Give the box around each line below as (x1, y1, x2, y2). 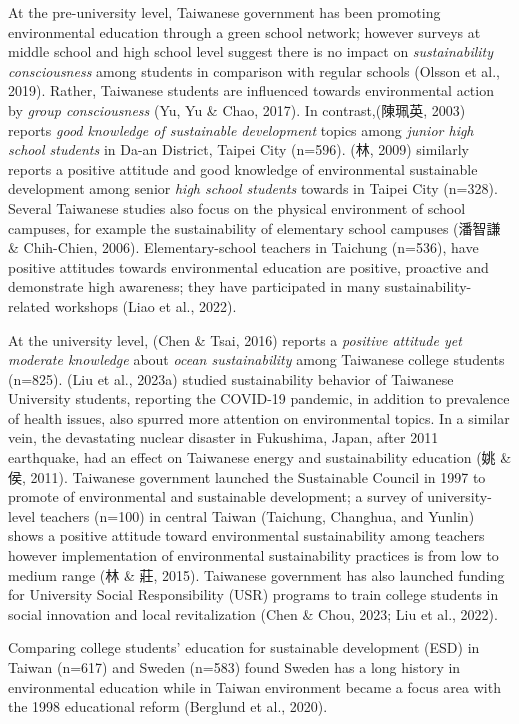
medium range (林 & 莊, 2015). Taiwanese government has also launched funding (8, 564, 505, 585)
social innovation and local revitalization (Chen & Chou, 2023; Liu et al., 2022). (8, 603, 498, 624)
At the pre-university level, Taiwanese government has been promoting (8, 2, 441, 22)
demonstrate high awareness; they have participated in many (8, 276, 381, 297)
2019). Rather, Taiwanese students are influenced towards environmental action (8, 80, 494, 101)
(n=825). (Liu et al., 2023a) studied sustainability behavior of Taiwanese (8, 368, 454, 389)
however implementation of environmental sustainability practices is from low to (8, 545, 499, 566)
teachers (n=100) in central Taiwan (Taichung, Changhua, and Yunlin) (39, 505, 475, 526)
